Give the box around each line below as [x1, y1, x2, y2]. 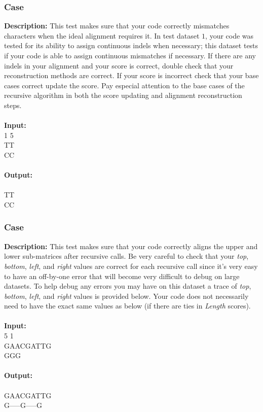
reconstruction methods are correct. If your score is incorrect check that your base [4, 70, 259, 81]
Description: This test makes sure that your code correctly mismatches [4, 20, 230, 31]
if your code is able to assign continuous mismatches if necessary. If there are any [4, 50, 256, 60]
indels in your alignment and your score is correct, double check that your [4, 60, 234, 71]
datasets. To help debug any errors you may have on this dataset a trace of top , [4, 281, 251, 291]
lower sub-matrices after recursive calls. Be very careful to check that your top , [4, 251, 249, 261]
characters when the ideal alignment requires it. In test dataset [4, 30, 200, 41]
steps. [4, 99, 22, 110]
